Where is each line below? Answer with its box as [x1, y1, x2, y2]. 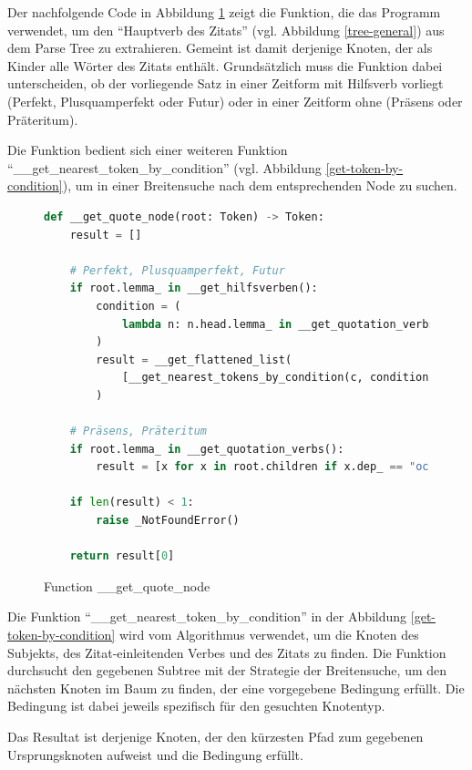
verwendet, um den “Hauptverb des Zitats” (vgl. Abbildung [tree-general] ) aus [7, 20, 445, 39]
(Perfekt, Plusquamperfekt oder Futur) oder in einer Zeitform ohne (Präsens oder [7, 91, 463, 110]
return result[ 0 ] [69, 549, 175, 563]
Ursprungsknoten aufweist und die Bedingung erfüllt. [7, 744, 303, 764]
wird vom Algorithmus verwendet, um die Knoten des [118, 625, 419, 643]
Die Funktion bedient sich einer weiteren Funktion [7, 140, 288, 159]
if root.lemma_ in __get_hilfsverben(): [69, 282, 318, 295]
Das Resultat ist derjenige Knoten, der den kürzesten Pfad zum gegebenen [7, 726, 424, 745]
